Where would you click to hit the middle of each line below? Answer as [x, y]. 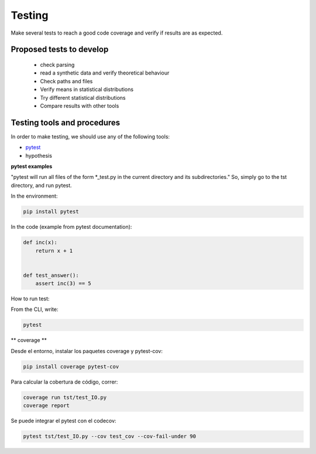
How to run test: [30, 299]
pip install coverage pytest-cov [71, 366]
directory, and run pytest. [42, 185]
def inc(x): [40, 243]
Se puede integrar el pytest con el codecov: [63, 421]
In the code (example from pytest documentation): [71, 227]
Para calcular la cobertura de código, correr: [64, 382]
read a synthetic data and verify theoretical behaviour [105, 73]
